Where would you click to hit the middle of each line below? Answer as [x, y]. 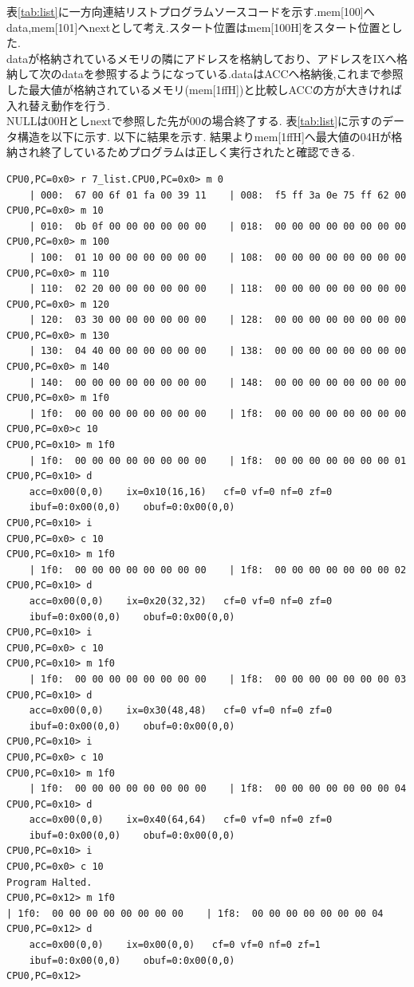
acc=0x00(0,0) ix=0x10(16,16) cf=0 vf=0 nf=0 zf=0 [181, 492]
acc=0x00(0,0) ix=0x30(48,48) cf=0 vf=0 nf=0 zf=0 [181, 711]
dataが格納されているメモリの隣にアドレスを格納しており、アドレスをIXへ [201, 58]
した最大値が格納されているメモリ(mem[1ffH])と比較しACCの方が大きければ [204, 89]
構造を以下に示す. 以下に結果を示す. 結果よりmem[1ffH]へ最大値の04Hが [204, 136]
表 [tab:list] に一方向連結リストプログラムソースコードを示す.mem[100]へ [191, 11]
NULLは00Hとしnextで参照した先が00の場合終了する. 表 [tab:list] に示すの [195, 121]
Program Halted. [49, 882]
